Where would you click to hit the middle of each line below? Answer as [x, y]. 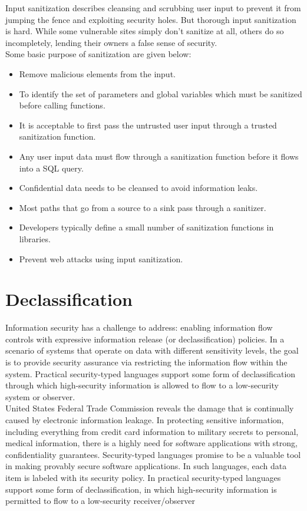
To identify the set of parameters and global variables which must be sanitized [161, 93]
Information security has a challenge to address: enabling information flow [139, 327]
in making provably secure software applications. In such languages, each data [146, 466]
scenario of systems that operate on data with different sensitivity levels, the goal [152, 350]
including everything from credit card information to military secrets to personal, [152, 431]
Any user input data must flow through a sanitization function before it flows [159, 156]
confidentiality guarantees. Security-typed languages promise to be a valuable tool [153, 454]
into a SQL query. [51, 168]
